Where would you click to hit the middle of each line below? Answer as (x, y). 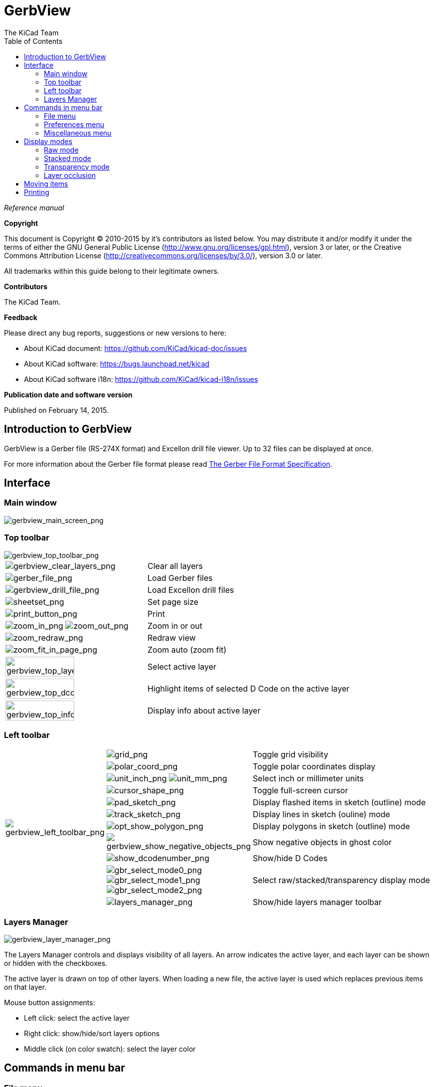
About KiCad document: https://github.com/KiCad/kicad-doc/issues (136, 348)
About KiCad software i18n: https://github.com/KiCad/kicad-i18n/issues (141, 379)
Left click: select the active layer (77, 1018)
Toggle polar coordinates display (314, 767)
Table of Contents (33, 41)
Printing (37, 192)
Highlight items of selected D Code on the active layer (249, 688)
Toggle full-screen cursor (300, 791)
